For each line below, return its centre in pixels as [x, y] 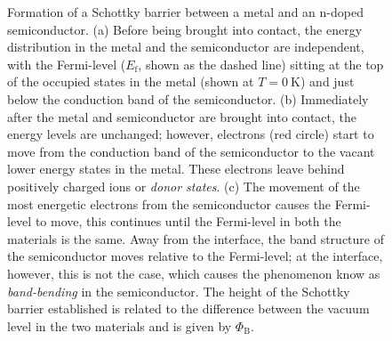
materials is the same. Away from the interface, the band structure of [196, 238]
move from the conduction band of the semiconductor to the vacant [191, 151]
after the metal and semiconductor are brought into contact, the [182, 116]
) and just [328, 81]
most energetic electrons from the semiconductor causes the [169, 203]
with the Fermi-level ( [67, 64]
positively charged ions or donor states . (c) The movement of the [184, 186]
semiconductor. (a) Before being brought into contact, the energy [185, 29]
